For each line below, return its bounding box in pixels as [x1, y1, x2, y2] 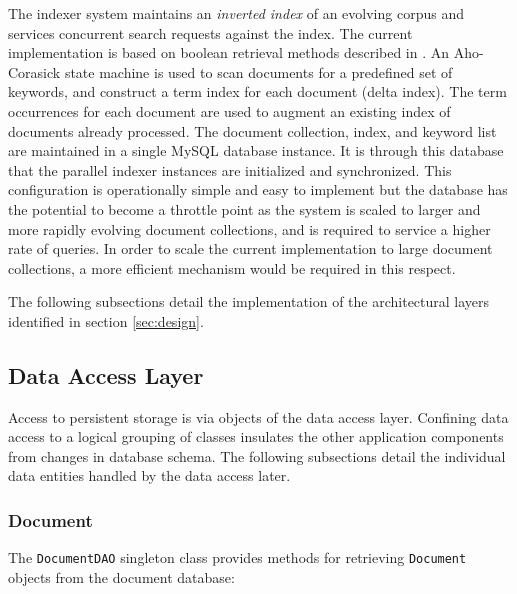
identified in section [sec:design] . [8, 310, 204, 331]
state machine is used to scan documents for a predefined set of [64, 61, 453, 82]
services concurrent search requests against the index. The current [8, 22, 413, 43]
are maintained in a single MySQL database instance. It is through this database [8, 140, 504, 161]
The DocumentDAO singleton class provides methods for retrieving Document [8, 547, 467, 568]
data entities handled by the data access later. [8, 465, 291, 486]
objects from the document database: [8, 566, 235, 587]
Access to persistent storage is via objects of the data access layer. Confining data [8, 406, 509, 427]
